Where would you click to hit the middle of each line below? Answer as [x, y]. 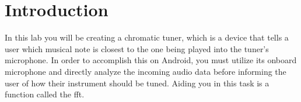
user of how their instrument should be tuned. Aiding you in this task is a [137, 83]
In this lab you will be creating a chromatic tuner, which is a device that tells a [147, 37]
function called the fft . [45, 94]
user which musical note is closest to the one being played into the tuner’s [137, 48]
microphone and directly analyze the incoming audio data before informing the [146, 71]
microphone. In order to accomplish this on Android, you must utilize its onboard [151, 60]
